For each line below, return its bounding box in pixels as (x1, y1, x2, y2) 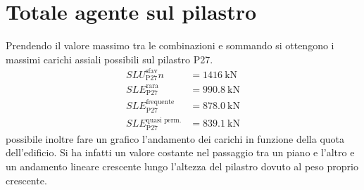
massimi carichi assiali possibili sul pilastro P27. (6, 51, 213, 66)
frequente (146, 99, 175, 106)
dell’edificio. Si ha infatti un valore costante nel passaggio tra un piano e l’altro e (6, 145, 355, 160)
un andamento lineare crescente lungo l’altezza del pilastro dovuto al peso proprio (6, 159, 358, 173)
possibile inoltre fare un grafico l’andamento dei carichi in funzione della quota (6, 131, 345, 146)
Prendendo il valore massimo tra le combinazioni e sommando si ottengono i (6, 38, 334, 53)
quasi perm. (146, 116, 182, 124)
